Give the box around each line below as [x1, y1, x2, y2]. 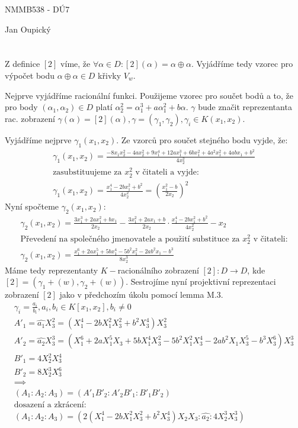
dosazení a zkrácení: [14, 400, 86, 409]
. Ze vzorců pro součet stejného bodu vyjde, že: [116, 133, 288, 146]
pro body [5, 101, 38, 113]
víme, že [60, 57, 91, 70]
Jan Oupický [5, 22, 51, 35]
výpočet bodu [5, 69, 55, 81]
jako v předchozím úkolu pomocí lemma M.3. [59, 288, 223, 301]
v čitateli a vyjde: [135, 168, 199, 177]
